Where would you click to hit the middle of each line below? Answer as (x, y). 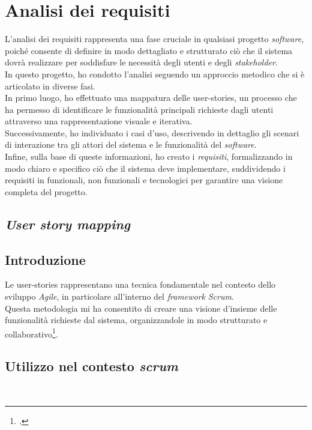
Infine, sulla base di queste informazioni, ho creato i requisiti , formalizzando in (149, 156)
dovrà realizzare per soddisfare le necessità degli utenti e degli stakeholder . (141, 62)
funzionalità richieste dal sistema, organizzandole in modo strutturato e (136, 320)
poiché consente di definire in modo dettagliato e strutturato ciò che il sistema (149, 50)
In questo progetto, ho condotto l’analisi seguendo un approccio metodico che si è (155, 74)
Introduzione (45, 259)
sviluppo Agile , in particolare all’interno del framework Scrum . (119, 296)
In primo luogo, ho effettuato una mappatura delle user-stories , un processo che (151, 98)
